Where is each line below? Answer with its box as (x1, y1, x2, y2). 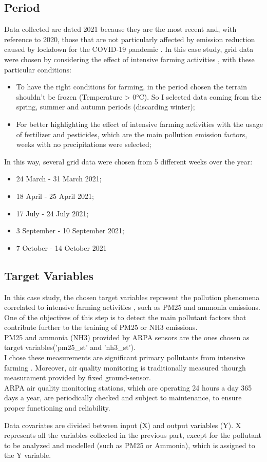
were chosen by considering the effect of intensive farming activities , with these (4, 53, 255, 64)
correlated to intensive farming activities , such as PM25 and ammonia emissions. (4, 302, 260, 312)
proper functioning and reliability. (4, 402, 110, 413)
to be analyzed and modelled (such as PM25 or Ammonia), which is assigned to (4, 439, 255, 450)
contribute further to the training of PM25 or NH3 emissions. (4, 322, 198, 332)
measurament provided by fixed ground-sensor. (4, 372, 151, 383)
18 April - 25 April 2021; (16, 190, 94, 201)
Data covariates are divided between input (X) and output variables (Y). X (4, 419, 241, 430)
